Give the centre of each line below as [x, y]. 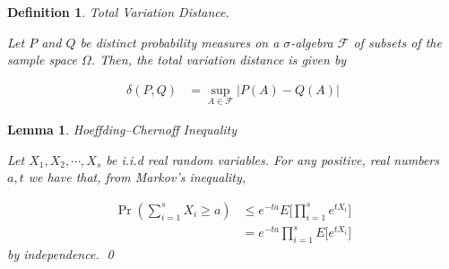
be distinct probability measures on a [180, 42]
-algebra [312, 42]
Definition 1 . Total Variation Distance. [118, 12]
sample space [43, 60]
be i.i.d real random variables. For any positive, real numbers [272, 159]
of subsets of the [397, 42]
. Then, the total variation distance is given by [219, 60]
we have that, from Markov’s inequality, [137, 177]
